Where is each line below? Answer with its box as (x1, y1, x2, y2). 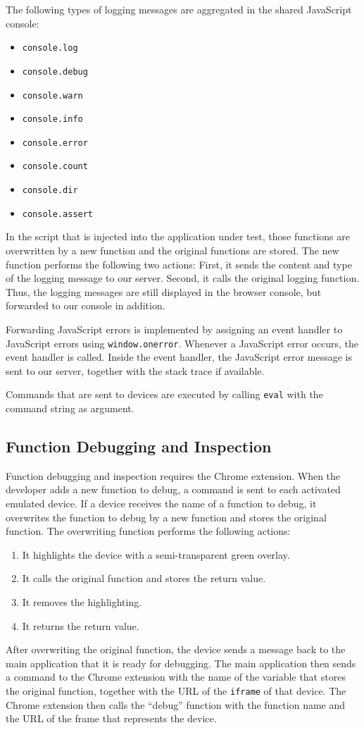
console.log (22, 43, 78, 54)
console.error (22, 137, 88, 148)
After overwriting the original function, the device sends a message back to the (6, 642, 346, 657)
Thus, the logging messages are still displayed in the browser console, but (6, 284, 322, 299)
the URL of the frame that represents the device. (6, 711, 217, 726)
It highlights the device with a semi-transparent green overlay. (22, 547, 290, 562)
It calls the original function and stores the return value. (22, 571, 266, 586)
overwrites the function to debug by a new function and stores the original (6, 509, 327, 524)
